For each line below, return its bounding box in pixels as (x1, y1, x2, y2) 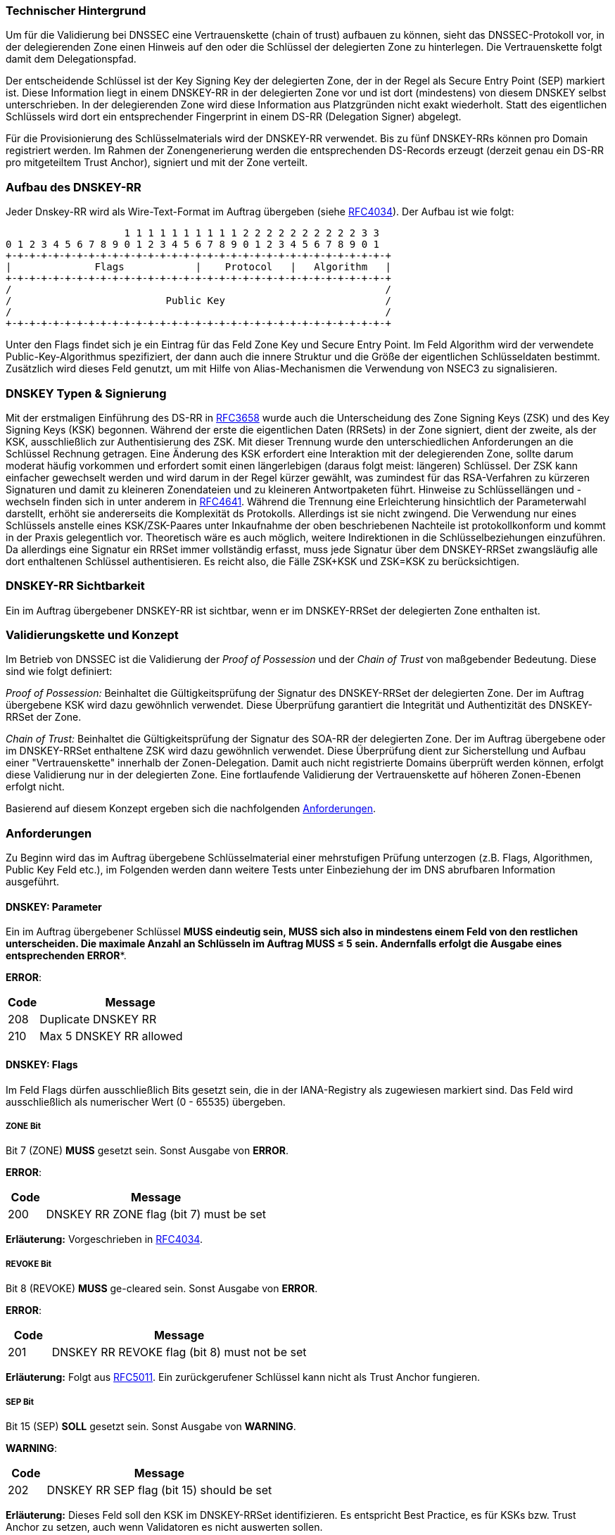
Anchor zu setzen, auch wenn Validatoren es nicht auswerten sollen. (6, 1520, 323, 1533)
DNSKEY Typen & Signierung (6, 386, 167, 400)
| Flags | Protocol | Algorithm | (6, 261, 391, 273)
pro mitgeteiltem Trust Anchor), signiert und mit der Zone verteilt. (6, 156, 308, 169)
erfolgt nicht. (6, 781, 65, 793)
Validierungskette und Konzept (6, 628, 179, 642)
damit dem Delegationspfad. (6, 53, 137, 65)
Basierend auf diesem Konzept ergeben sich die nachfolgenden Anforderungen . (6, 802, 376, 815)
